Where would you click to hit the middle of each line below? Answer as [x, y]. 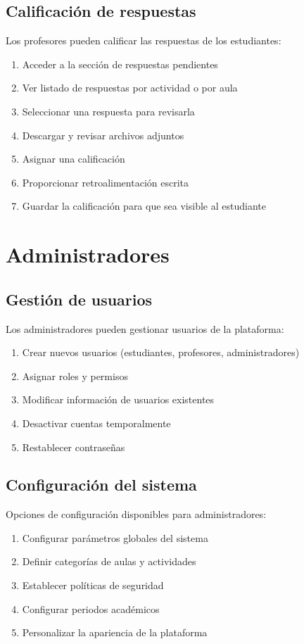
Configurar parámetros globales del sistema [115, 537]
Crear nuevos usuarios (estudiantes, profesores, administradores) [161, 352]
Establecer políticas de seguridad [93, 585]
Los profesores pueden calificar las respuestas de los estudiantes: [144, 40]
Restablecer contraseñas [74, 447]
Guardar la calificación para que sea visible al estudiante [144, 206]
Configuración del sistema [101, 485]
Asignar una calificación [74, 159]
